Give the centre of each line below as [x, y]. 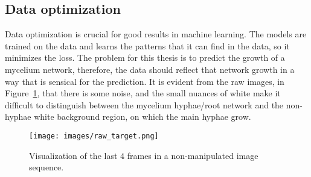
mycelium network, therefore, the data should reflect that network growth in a [150, 69]
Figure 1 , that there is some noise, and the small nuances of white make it [143, 93]
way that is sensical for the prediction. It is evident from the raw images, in [145, 81]
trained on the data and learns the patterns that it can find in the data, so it [147, 45]
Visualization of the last [73, 155]
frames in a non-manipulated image [193, 155]
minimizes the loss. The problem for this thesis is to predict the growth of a [145, 57]
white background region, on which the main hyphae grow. [143, 116]
